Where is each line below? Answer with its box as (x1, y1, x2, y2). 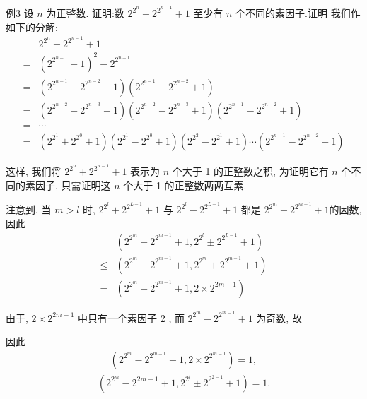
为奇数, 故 (256, 310, 302, 325)
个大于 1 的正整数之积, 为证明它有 (172, 164, 329, 179)
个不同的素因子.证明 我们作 (235, 6, 361, 20)
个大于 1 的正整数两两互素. (123, 177, 247, 192)
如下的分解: (6, 19, 58, 34)
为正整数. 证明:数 (46, 6, 124, 20)
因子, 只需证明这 (35, 177, 111, 192)
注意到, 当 (6, 202, 52, 217)
